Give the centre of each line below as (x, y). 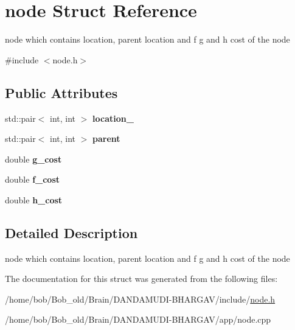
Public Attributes (61, 92)
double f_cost (33, 179)
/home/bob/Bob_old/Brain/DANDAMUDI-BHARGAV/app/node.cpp (138, 319)
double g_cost (33, 159)
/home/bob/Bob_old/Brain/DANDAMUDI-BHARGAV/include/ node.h (140, 299)
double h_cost (34, 199)
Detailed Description (71, 232)
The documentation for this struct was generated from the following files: (141, 279)
